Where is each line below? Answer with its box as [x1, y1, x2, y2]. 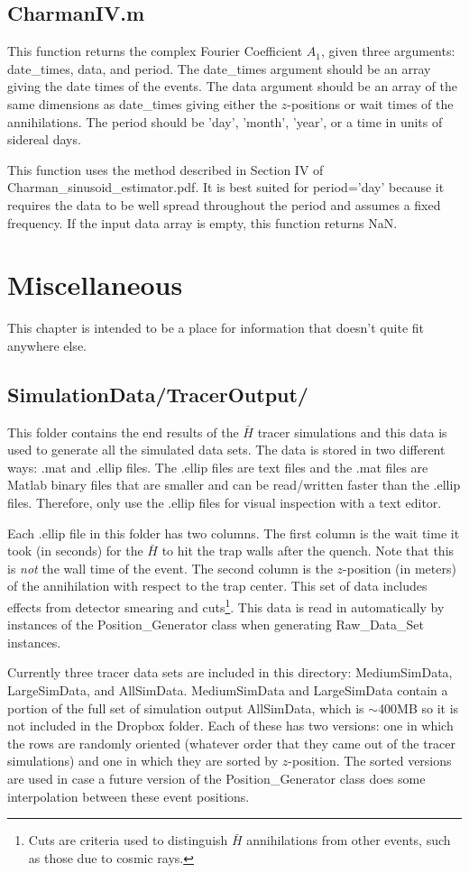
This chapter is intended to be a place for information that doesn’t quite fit [7, 318, 424, 337]
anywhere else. [7, 335, 87, 354]
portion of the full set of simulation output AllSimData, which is [7, 698, 364, 717]
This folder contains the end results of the [7, 422, 239, 441]
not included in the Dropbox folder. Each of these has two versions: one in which [7, 716, 454, 735]
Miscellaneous [7, 266, 183, 303]
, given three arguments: [321, 41, 455, 60]
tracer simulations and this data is [257, 422, 447, 441]
